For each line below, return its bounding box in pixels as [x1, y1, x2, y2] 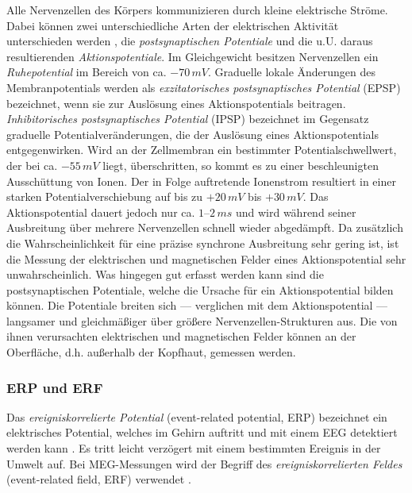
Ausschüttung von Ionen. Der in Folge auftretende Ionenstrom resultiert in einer [6, 172, 396, 189]
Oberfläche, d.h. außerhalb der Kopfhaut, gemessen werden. [6, 344, 296, 360]
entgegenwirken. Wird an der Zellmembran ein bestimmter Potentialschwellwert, [6, 141, 397, 158]
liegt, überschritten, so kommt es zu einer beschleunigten [102, 156, 379, 173]
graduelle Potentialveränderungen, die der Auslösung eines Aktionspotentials [6, 125, 379, 142]
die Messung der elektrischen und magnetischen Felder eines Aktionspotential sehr [6, 250, 406, 267]
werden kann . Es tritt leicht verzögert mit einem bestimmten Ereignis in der [6, 440, 381, 456]
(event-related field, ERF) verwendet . [6, 471, 191, 487]
